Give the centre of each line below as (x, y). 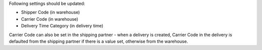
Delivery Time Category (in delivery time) (62, 26)
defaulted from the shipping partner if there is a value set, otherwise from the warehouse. (98, 41)
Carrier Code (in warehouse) (50, 19)
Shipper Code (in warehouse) (50, 12)
